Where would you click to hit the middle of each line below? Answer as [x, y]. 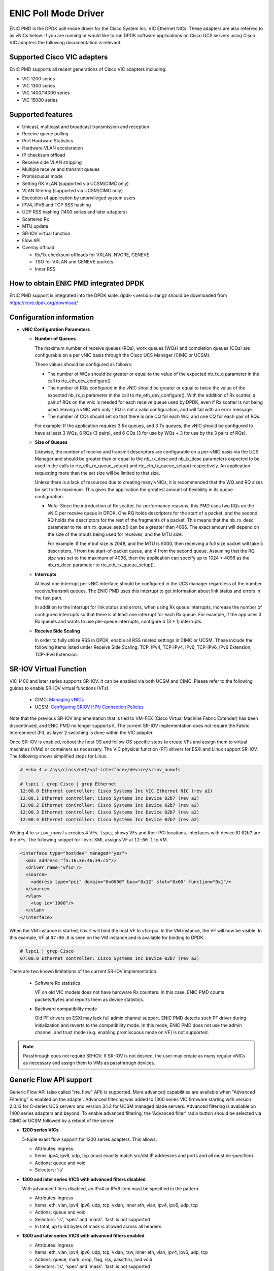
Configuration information [52, 317]
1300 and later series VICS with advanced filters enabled [83, 1236]
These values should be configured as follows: [83, 365]
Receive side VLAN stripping [52, 162]
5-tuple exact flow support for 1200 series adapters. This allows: [90, 1139]
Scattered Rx [36, 219]
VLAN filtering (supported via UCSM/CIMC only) [73, 191]
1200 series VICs [40, 1130]
